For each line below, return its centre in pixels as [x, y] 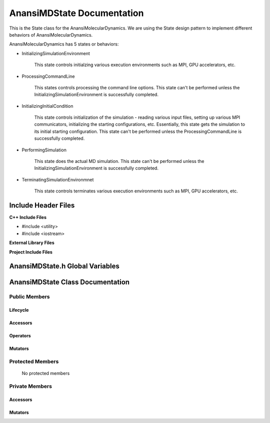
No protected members [46, 373]
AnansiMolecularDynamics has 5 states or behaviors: [64, 44]
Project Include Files [31, 252]
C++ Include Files [28, 218]
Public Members [29, 297]
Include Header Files [42, 205]
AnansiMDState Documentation [76, 13]
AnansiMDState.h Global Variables [64, 266]
